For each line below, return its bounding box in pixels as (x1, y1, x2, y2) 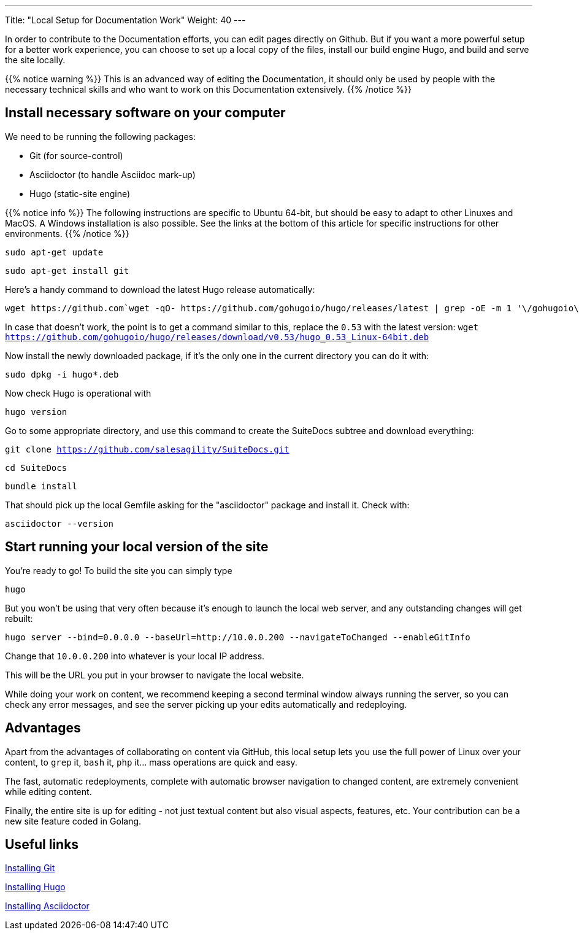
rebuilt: (5, 613, 33, 624)
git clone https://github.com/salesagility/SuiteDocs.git (5, 444, 289, 454)
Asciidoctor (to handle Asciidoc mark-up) (29, 169, 196, 180)
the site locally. (5, 55, 66, 65)
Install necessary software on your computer (5, 105, 286, 121)
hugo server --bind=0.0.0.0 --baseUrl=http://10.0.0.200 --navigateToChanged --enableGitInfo (5, 632, 470, 642)
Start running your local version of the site (5, 539, 269, 555)
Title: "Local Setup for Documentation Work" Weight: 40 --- (5, 15, 246, 25)
